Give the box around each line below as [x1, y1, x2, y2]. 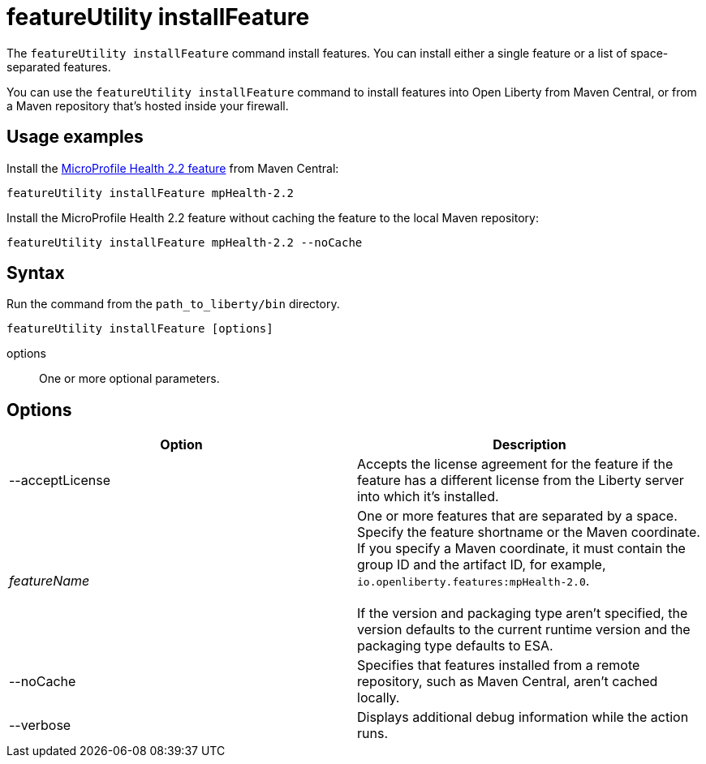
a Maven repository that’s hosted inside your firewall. [6, 98, 289, 113]
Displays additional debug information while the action [357, 709, 689, 726]
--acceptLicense [9, 472, 110, 489]
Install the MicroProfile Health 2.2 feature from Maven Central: [6, 161, 339, 175]
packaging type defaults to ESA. [357, 637, 553, 655]
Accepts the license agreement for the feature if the [357, 456, 674, 473]
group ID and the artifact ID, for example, [357, 556, 606, 573]
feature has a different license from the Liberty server [357, 472, 684, 489]
